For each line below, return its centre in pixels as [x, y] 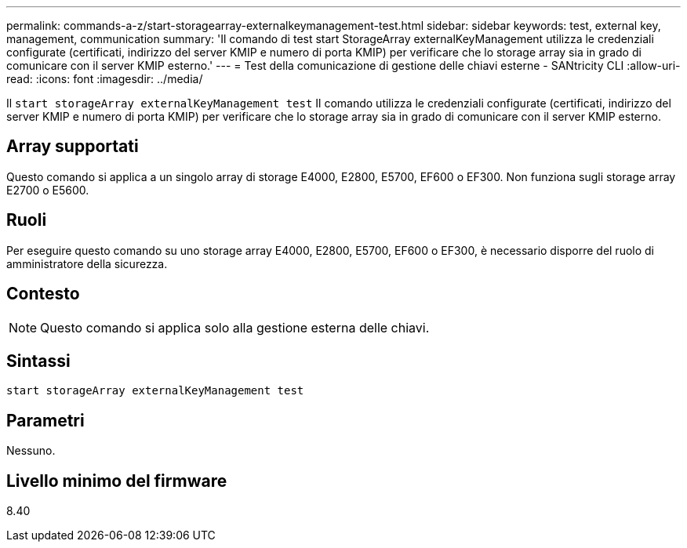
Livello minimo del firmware [117, 481]
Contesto [43, 294]
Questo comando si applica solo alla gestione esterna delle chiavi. [235, 327]
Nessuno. [31, 451]
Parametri [45, 420]
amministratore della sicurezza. [87, 263]
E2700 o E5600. [48, 190]
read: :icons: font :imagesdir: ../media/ [105, 79]
